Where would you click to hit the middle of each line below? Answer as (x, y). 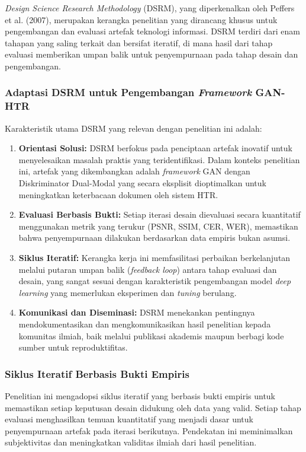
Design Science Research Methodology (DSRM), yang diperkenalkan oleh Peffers (150, 8)
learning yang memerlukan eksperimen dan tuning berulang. (128, 292)
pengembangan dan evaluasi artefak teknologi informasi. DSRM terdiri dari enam (152, 31)
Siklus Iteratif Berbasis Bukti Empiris (97, 373)
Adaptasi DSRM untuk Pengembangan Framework (128, 92)
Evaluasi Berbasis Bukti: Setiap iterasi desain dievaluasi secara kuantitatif (160, 214)
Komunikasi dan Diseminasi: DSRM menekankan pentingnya (137, 312)
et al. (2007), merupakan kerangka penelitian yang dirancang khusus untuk (141, 19)
